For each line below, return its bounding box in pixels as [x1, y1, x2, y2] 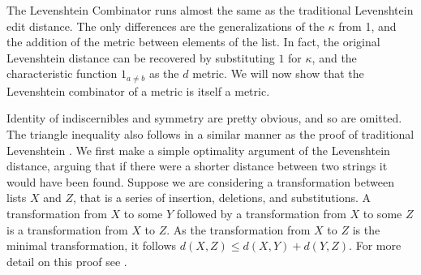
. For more [349, 237, 402, 254]
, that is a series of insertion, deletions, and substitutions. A [73, 189, 372, 206]
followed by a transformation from [176, 204, 346, 221]
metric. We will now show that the [192, 65, 364, 82]
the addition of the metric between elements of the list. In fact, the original [6, 33, 380, 50]
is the [352, 221, 380, 238]
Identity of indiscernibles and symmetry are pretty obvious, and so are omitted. [6, 110, 402, 127]
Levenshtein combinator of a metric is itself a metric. [6, 82, 270, 99]
